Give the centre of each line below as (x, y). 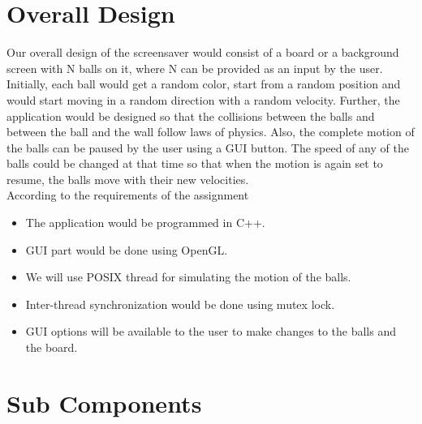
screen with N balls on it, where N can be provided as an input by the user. (195, 68)
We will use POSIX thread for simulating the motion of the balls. (188, 277)
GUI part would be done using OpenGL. (127, 249)
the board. (52, 347)
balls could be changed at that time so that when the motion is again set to (195, 163)
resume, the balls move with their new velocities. (128, 179)
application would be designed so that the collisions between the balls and (191, 116)
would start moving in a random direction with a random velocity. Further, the (203, 99)
